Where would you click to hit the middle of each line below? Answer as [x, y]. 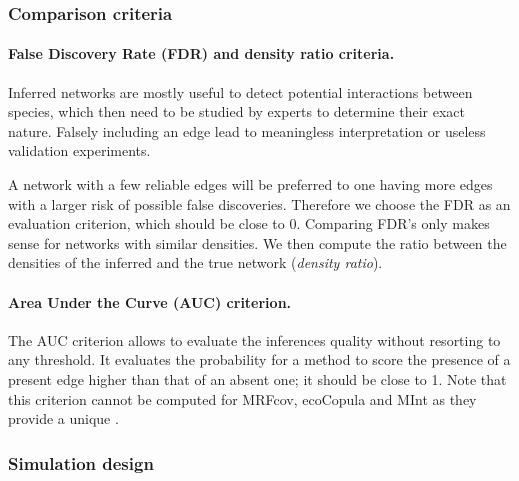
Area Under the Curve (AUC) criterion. [150, 301]
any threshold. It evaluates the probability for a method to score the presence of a [259, 359]
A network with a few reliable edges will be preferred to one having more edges [250, 184]
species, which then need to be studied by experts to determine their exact [236, 111]
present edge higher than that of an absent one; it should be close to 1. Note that [257, 378]
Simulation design [81, 462]
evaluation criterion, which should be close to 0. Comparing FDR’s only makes [249, 223]
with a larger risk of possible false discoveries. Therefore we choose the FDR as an [259, 203]
